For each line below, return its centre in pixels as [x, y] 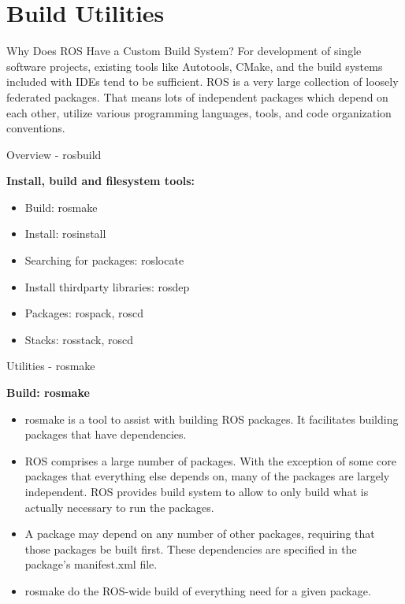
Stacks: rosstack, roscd [79, 339]
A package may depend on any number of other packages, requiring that [200, 534]
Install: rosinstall [65, 233]
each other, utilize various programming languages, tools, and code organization [199, 112]
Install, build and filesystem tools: [100, 181]
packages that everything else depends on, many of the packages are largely [207, 476]
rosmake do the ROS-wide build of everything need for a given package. [198, 590]
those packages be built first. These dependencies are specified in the [191, 548]
